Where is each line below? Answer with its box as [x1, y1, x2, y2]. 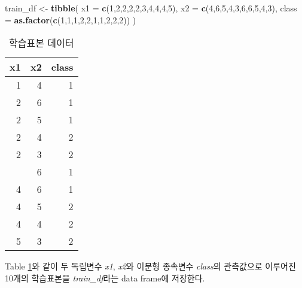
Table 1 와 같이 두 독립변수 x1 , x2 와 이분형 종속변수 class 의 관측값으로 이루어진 [5, 260, 296, 272]
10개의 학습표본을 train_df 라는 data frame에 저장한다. [5, 271, 205, 284]
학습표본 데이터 [9, 36, 74, 50]
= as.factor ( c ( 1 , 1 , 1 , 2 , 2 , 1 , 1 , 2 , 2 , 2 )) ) [5, 13, 136, 26]
